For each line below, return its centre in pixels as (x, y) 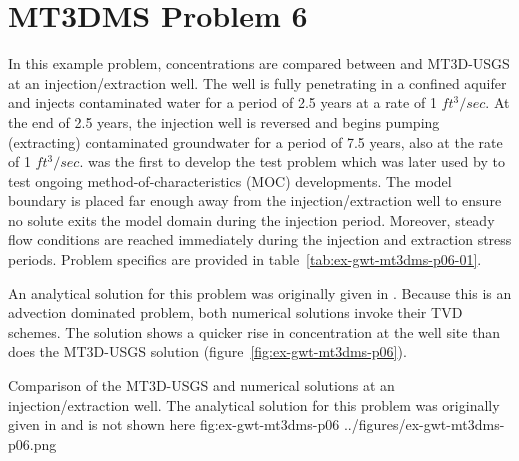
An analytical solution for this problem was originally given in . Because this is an (260, 292)
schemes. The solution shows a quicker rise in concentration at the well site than (254, 331)
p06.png (32, 443)
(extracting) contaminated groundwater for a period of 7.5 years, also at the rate (255, 141)
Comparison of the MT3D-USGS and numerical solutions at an (201, 385)
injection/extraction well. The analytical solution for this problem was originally (254, 404)
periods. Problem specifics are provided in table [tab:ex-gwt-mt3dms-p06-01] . (245, 259)
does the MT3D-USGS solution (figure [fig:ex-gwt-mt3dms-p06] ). (207, 351)
